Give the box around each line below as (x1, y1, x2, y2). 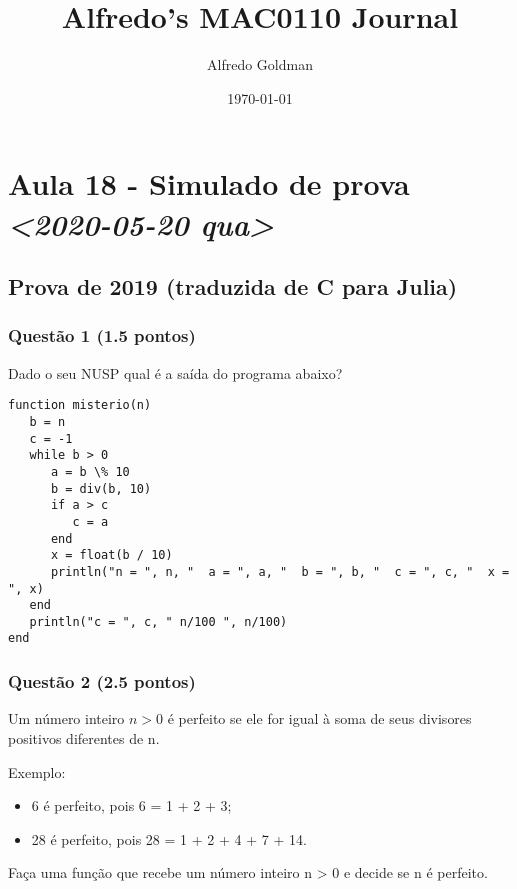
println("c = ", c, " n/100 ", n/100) (29, 614, 288, 629)
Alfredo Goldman (207, 54, 313, 75)
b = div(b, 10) (50, 481, 152, 496)
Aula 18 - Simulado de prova (8, 163, 410, 204)
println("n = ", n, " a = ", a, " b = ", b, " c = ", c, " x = (50, 564, 510, 579)
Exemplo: (8, 761, 66, 782)
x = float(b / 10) (50, 548, 173, 563)
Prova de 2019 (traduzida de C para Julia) (8, 271, 458, 302)
